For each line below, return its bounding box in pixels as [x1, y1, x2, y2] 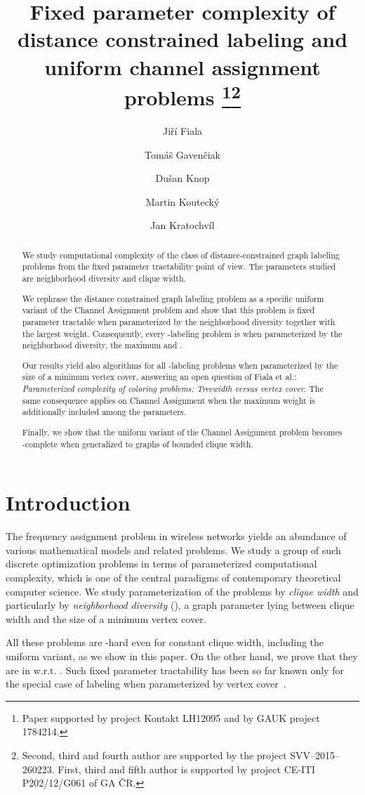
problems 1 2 [124, 79, 241, 112]
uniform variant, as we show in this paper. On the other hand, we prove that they [6, 648, 358, 663]
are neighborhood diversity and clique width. [22, 272, 186, 284]
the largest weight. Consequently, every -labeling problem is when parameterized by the [22, 327, 343, 339]
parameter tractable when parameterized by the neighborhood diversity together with [22, 315, 336, 327]
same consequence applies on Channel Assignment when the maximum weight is [22, 394, 315, 406]
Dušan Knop [155, 171, 210, 185]
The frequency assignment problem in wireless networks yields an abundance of [6, 529, 347, 544]
